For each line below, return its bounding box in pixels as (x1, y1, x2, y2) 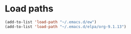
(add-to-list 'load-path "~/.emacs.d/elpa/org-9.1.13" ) (5, 24, 126, 29)
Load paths (5, 3, 54, 14)
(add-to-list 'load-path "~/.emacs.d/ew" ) (5, 19, 97, 24)
